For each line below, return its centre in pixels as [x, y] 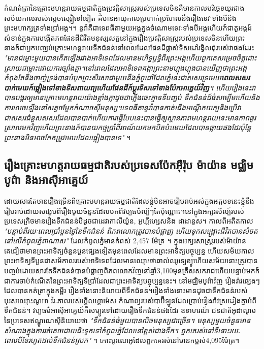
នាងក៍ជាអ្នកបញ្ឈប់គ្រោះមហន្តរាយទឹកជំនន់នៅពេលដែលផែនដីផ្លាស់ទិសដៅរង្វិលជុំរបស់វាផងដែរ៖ [129, 47]
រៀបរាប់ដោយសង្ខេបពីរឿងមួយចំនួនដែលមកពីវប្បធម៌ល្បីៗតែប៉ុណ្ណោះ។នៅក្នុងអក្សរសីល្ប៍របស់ [124, 211]
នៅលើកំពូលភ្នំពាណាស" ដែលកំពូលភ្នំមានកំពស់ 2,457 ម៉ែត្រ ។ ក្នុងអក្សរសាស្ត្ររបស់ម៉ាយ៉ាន [125, 241]
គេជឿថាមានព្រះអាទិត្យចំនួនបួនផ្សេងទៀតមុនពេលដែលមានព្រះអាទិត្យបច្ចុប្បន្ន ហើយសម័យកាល [129, 250]
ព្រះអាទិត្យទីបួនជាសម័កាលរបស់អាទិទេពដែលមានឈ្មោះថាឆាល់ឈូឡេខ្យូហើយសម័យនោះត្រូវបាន [131, 260]
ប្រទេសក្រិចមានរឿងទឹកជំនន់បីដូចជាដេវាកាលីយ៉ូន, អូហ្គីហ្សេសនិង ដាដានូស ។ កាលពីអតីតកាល [129, 221]
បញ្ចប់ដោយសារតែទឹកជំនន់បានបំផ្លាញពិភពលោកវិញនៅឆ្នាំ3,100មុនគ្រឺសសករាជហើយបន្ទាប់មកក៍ [132, 271]
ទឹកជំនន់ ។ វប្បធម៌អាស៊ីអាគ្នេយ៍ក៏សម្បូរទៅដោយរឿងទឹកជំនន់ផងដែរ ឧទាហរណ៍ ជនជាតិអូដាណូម [130, 310]
